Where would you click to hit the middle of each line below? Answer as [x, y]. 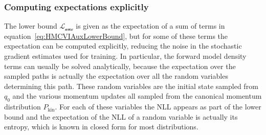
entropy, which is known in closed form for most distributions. [101, 127]
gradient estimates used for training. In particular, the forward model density [125, 56]
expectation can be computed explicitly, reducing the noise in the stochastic [123, 46]
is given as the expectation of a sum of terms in [150, 26]
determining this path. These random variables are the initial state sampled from [131, 86]
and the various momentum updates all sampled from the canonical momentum [137, 96]
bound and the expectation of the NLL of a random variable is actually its [121, 116]
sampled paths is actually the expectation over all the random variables [116, 76]
